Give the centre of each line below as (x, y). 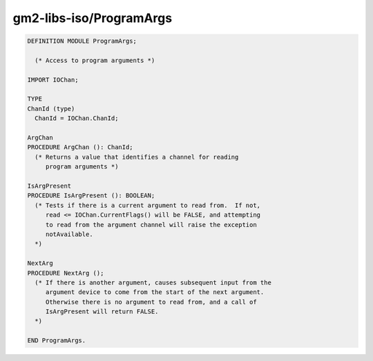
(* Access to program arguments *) (95, 60)
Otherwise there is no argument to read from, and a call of (151, 302)
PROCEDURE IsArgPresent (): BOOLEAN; (91, 196)
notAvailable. (69, 234)
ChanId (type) (51, 108)
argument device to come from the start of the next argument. (155, 292)
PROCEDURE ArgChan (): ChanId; (80, 147)
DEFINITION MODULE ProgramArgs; (82, 41)
